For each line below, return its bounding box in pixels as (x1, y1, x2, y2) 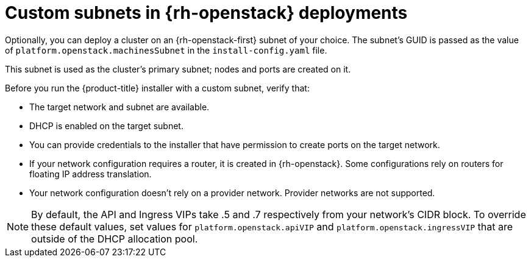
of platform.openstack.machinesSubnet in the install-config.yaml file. (5, 44, 327, 55)
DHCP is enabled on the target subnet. (29, 120, 184, 131)
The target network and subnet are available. (29, 101, 210, 112)
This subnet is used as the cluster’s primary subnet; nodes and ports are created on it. (5, 63, 351, 74)
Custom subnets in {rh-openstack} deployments (5, 2, 408, 23)
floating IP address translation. (29, 168, 152, 179)
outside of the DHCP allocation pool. (31, 232, 198, 245)
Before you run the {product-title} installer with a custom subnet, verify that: (5, 82, 310, 93)
